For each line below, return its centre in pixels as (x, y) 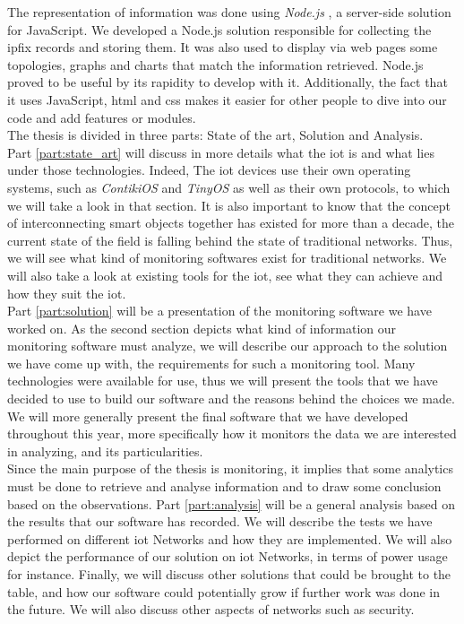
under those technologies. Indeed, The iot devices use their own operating (209, 170)
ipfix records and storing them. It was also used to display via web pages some (223, 47)
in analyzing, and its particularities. (105, 451)
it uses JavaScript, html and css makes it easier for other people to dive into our (227, 99)
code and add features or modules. (102, 117)
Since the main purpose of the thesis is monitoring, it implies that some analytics (230, 468)
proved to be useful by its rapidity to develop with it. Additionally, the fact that (228, 82)
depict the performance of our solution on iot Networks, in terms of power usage (228, 556)
